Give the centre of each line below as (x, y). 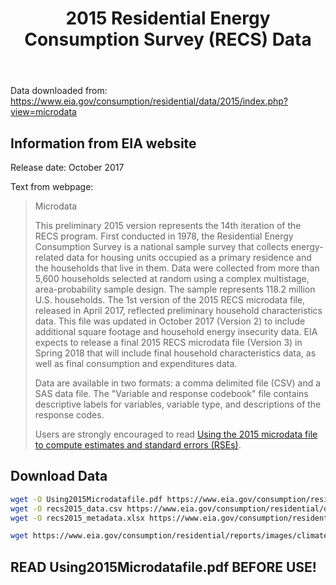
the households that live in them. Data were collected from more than (177, 268)
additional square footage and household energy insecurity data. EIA (176, 331)
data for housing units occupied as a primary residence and (189, 257)
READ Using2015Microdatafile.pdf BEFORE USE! (163, 567)
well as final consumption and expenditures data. (136, 363)
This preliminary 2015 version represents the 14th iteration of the (168, 225)
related (49, 257)
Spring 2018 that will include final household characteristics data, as (175, 353)
